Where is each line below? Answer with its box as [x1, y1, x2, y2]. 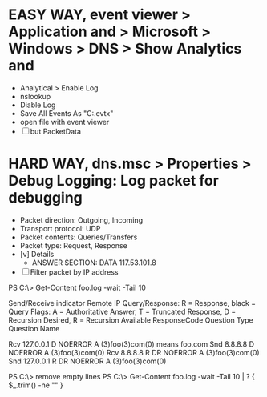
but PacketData [30, 126, 82, 136]
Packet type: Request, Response [19, 240, 128, 250]
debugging [8, 189, 83, 207]
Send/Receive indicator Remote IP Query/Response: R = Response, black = [8, 298, 257, 307]
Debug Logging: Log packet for [8, 172, 219, 190]
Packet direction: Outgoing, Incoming [19, 215, 143, 225]
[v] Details [19, 249, 55, 259]
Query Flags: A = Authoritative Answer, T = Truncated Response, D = [8, 307, 237, 316]
